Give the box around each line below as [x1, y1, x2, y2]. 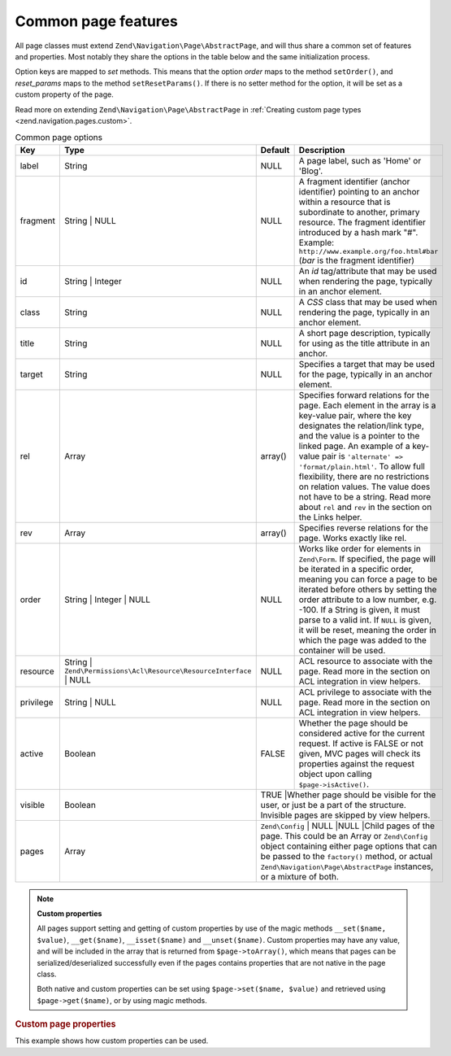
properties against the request [298, 757, 414, 769]
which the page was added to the [298, 635, 427, 646]
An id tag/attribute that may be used [298, 265, 437, 277]
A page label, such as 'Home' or [298, 155, 422, 166]
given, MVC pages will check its [298, 748, 421, 759]
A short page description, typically [298, 327, 431, 338]
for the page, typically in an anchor [298, 369, 433, 380]
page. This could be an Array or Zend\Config [260, 830, 428, 841]
